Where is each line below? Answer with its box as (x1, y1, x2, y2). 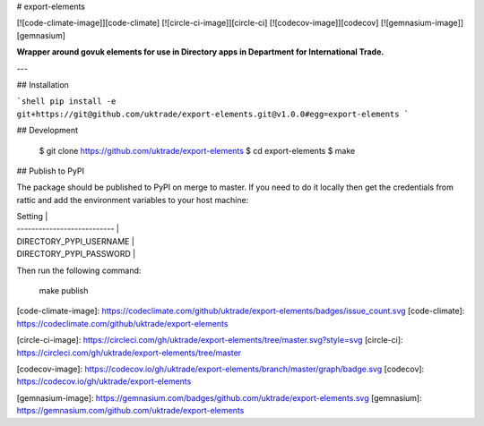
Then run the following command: (16, 265, 142, 276)
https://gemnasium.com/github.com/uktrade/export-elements (16, 405, 245, 416)
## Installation (16, 79, 69, 89)
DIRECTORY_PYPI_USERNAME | (16, 235, 134, 246)
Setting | (16, 211, 48, 222)
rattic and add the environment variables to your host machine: (16, 194, 249, 205)
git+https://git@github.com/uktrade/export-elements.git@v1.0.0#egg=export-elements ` (16, 108, 410, 119)
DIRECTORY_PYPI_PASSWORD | (16, 249, 136, 260)
